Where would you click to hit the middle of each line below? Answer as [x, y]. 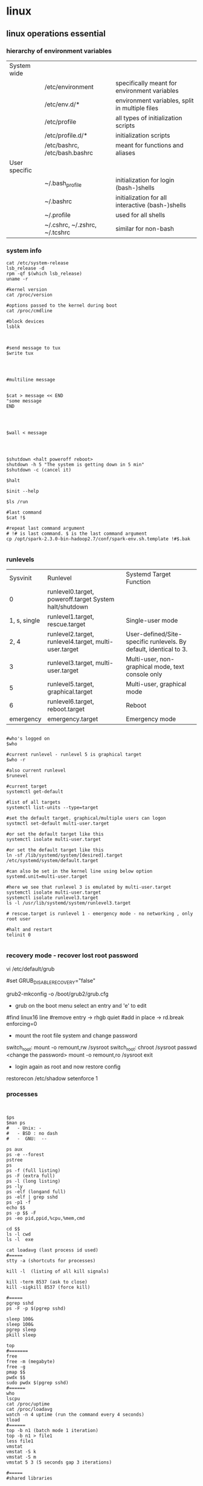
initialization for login [145, 180]
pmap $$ [16, 1372]
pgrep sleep [21, 1330]
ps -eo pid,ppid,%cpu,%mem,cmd [46, 1218]
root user [19, 919]
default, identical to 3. [157, 649]
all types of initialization [149, 118]
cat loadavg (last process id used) [52, 1250]
